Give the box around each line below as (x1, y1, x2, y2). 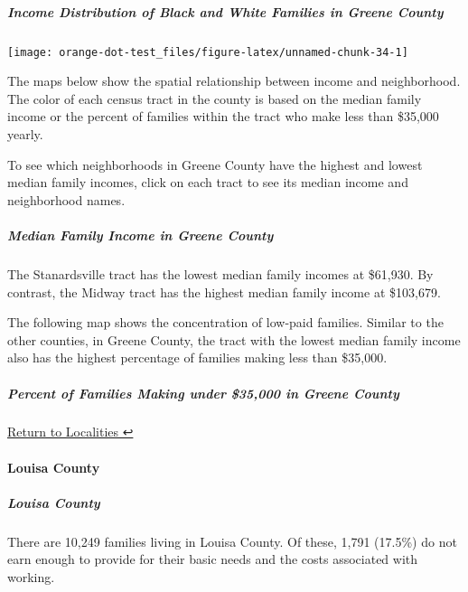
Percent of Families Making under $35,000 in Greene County (7, 383, 399, 402)
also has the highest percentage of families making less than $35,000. (7, 348, 388, 367)
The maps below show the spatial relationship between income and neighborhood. (7, 71, 461, 90)
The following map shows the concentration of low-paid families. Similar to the (7, 313, 444, 332)
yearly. (7, 125, 43, 143)
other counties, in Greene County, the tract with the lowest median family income (7, 330, 461, 349)
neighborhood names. (7, 190, 126, 209)
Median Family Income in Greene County (7, 225, 274, 244)
